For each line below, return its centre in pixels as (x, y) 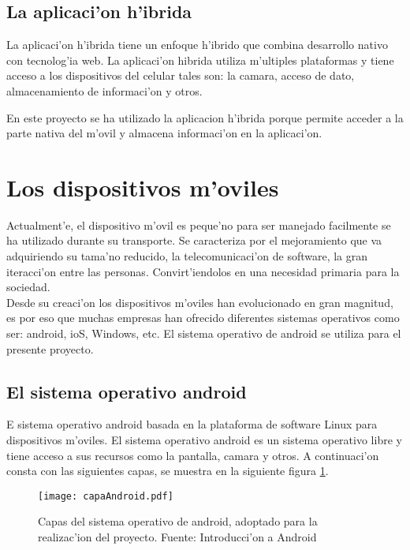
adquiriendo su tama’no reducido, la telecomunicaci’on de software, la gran (187, 256)
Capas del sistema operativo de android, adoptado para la (178, 521)
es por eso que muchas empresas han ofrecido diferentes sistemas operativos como (203, 318)
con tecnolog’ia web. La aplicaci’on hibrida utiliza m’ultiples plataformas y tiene (200, 60)
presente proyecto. (50, 348)
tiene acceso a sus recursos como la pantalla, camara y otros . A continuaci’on (193, 455)
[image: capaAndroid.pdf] (106, 496)
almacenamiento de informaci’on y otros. (104, 90)
